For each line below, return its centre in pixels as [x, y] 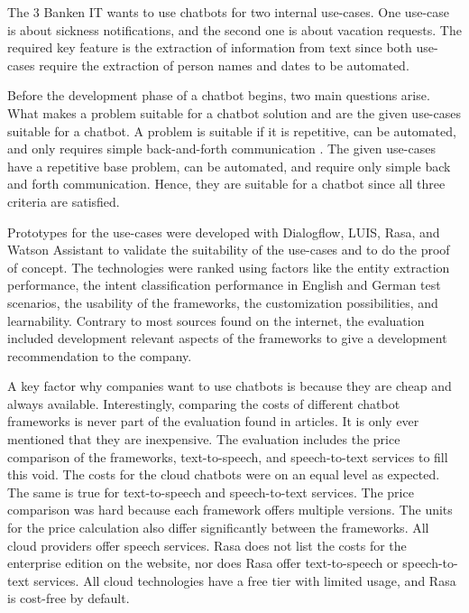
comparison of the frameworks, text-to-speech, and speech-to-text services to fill [228, 456]
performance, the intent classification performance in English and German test [224, 285]
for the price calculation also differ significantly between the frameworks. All [218, 528]
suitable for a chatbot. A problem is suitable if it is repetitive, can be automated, [232, 130]
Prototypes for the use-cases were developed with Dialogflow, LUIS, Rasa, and [224, 232]
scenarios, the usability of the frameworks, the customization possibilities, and [223, 302]
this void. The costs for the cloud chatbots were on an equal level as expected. [224, 474]
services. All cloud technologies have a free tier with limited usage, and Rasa [245, 580]
